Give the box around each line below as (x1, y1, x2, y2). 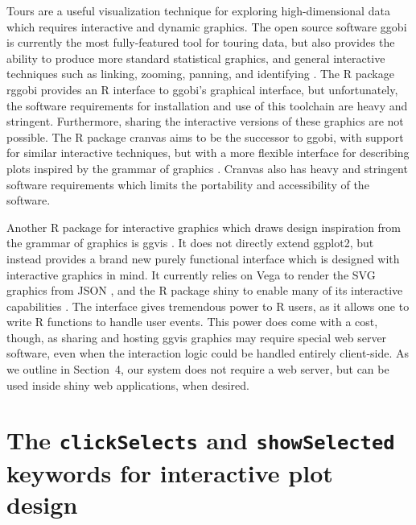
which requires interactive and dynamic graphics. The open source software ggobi (6, 18, 407, 35)
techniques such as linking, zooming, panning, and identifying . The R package (6, 65, 394, 82)
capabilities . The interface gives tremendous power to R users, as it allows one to (6, 297, 410, 314)
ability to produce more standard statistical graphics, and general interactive (6, 49, 385, 66)
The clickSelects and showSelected (6, 424, 395, 457)
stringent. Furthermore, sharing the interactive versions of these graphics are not (6, 113, 404, 130)
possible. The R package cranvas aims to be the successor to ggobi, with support (6, 128, 404, 145)
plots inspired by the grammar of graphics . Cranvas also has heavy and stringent (6, 159, 408, 176)
